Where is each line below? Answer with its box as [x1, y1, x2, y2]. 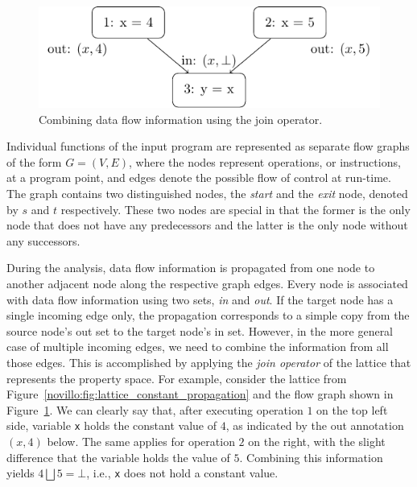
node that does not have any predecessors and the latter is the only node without [6, 217, 408, 233]
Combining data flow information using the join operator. [39, 110, 323, 127]
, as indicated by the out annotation [225, 417, 404, 434]
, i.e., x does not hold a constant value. [86, 464, 279, 481]
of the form [6, 153, 62, 170]
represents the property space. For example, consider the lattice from [6, 369, 347, 386]
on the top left [316, 401, 388, 418]
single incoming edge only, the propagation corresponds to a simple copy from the [6, 307, 410, 324]
